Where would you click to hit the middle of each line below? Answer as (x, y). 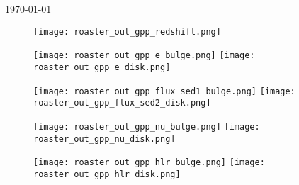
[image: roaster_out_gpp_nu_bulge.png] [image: (147, 127)
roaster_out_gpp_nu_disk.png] (105, 139)
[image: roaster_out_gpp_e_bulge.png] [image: (144, 56)
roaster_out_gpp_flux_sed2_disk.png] (122, 103)
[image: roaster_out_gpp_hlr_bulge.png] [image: (149, 163)
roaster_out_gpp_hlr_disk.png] (107, 174)
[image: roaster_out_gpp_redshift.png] (127, 32)
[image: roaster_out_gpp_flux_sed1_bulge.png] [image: (164, 91)
